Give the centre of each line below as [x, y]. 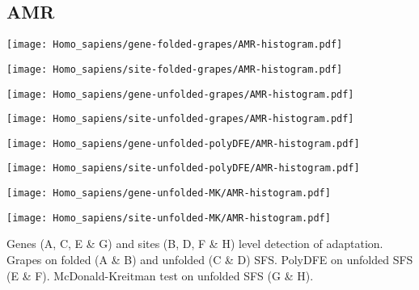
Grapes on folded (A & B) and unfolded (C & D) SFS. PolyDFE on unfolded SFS [210, 260]
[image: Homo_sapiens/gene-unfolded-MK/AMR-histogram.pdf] [169, 193]
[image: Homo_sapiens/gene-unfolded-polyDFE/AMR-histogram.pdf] [183, 143]
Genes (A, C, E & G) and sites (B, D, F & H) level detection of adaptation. [195, 244]
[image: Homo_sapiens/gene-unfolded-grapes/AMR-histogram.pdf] [180, 94]
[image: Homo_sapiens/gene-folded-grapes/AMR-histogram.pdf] [175, 45]
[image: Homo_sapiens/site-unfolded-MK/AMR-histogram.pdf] [169, 218]
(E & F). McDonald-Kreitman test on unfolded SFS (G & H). [160, 275]
